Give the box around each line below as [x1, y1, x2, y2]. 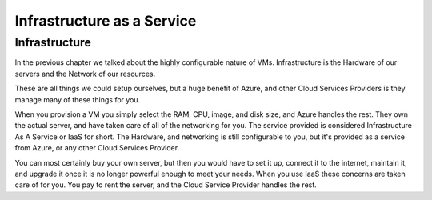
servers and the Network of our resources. [14, 69, 156, 78]
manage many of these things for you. [14, 94, 141, 104]
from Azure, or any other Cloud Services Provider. [14, 143, 180, 153]
